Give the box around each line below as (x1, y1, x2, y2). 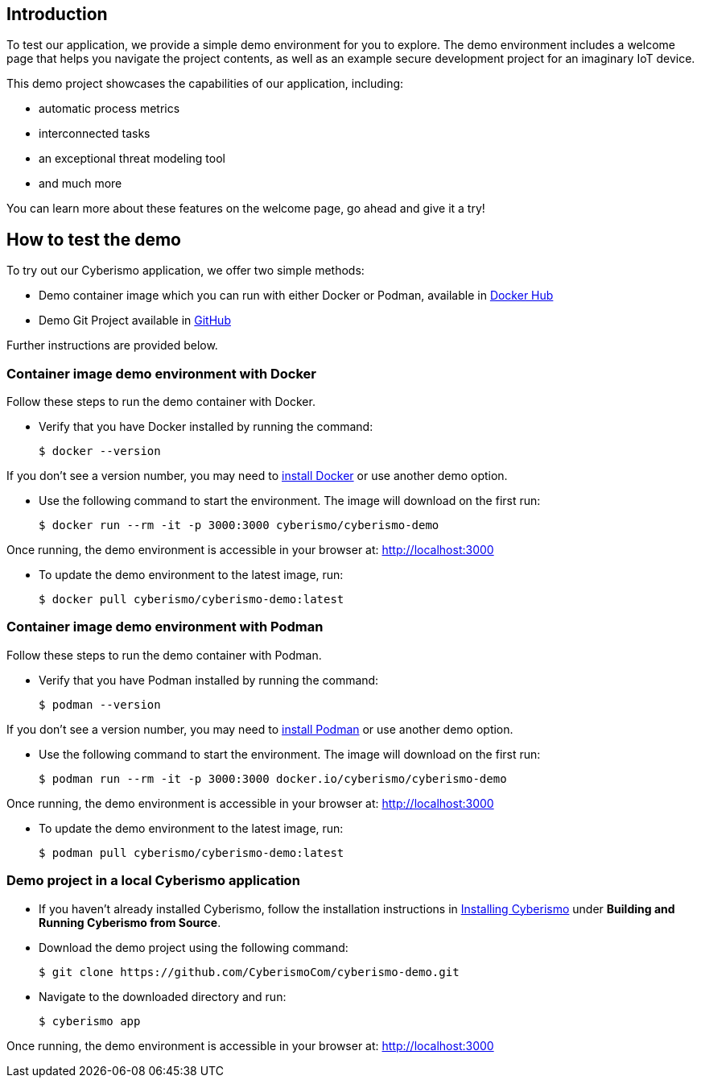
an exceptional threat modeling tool (39, 151, 225, 166)
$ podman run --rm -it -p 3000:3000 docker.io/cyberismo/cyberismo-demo (39, 772, 507, 785)
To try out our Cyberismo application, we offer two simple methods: (6, 263, 365, 278)
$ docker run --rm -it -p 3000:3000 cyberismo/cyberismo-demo (39, 519, 439, 532)
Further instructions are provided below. (6, 338, 218, 353)
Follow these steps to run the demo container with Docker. (6, 395, 315, 409)
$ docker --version (39, 445, 161, 458)
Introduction (6, 4, 108, 24)
